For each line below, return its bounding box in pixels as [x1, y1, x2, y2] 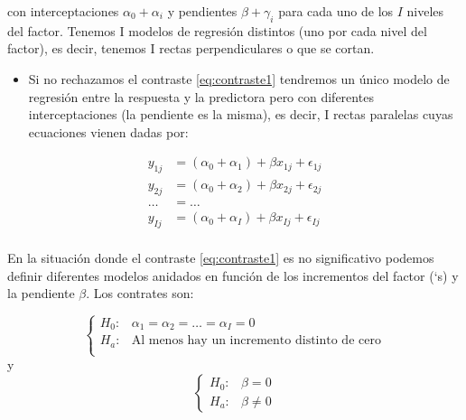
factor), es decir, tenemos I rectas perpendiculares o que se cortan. [7, 39, 375, 58]
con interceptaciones [7, 2, 119, 20]
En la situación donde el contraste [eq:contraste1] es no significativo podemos [7, 247, 434, 266]
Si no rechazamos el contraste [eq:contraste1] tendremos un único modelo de [28, 69, 450, 88]
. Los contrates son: [86, 284, 194, 303]
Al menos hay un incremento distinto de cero [131, 334, 381, 348]
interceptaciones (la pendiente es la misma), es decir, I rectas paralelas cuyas [28, 105, 453, 124]
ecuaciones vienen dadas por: [28, 122, 189, 141]
